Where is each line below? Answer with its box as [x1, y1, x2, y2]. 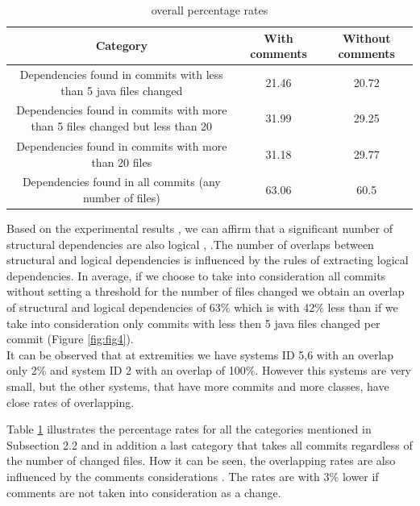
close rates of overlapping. [6, 393, 135, 410]
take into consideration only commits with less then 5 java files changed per [6, 314, 380, 331]
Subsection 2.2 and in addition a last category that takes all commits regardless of [6, 436, 413, 453]
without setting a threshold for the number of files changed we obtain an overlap [6, 283, 405, 300]
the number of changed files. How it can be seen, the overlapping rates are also [6, 452, 396, 469]
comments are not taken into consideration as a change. [6, 483, 281, 500]
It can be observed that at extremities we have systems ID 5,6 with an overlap [6, 346, 394, 363]
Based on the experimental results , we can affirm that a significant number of [6, 220, 393, 237]
